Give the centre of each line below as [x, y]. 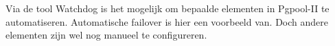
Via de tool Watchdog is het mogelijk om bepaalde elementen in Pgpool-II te [167, 8]
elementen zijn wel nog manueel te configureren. [106, 35]
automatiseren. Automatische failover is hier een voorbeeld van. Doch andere [167, 21]
